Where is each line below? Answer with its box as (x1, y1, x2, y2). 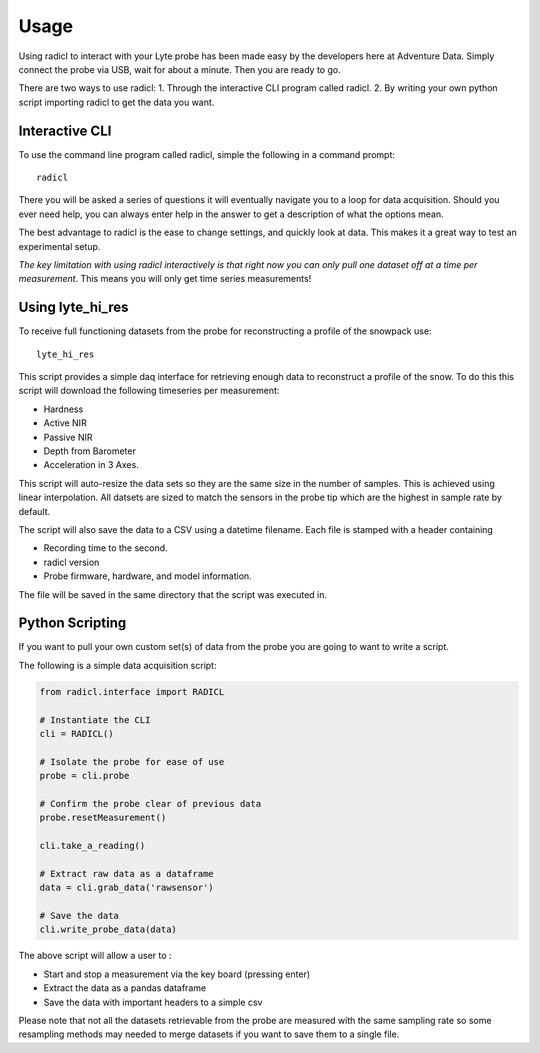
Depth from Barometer (43, 445, 137, 457)
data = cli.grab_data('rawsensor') (39, 882, 214, 894)
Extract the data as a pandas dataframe (43, 982, 207, 994)
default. (18, 505, 51, 517)
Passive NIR (43, 431, 93, 443)
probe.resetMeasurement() (39, 812, 167, 824)
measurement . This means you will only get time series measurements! (18, 273, 312, 285)
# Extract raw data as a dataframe (39, 868, 214, 879)
